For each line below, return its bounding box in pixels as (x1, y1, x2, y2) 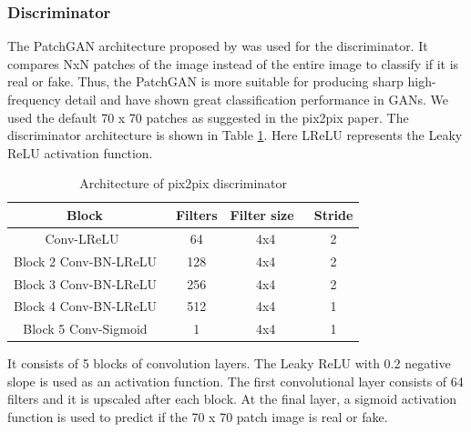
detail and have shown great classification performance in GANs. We (65, 90, 448, 108)
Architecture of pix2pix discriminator (79, 174, 288, 193)
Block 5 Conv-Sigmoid (23, 319, 148, 338)
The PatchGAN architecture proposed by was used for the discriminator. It (7, 36, 428, 55)
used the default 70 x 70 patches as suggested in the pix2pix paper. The (7, 107, 409, 126)
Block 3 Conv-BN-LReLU (14, 274, 157, 293)
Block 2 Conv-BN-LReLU (14, 251, 157, 270)
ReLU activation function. (7, 143, 153, 162)
